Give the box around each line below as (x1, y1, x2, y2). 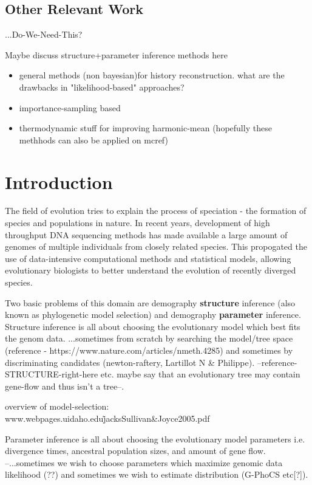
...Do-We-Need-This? (5, 28, 83, 41)
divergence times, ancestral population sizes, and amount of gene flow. (5, 444, 266, 457)
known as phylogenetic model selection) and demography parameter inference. (5, 308, 301, 321)
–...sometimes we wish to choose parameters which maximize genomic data (5, 456, 283, 469)
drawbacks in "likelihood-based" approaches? (19, 80, 185, 93)
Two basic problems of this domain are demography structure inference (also (5, 296, 296, 309)
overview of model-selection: (5, 400, 109, 413)
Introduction (5, 169, 113, 194)
